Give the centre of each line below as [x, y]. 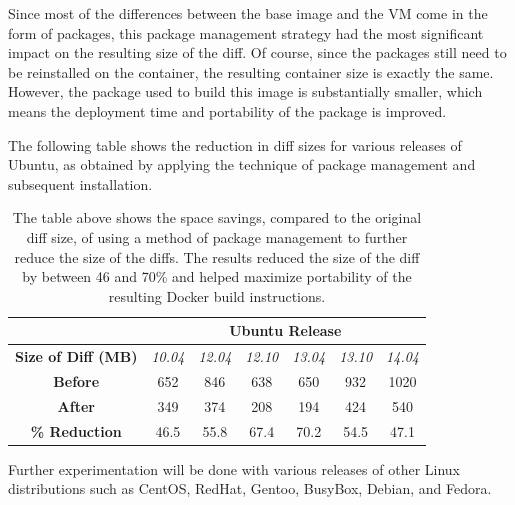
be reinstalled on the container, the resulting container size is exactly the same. [251, 71]
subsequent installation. [80, 183]
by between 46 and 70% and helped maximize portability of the [217, 276]
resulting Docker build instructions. [217, 295]
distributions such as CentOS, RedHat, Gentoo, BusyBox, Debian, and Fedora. [250, 488]
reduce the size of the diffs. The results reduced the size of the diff [217, 256]
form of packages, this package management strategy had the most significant [246, 32]
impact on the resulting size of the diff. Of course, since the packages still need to [257, 52]
